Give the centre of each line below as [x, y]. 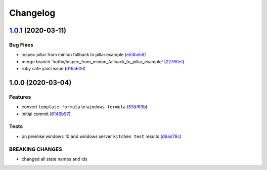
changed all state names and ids [54, 159]
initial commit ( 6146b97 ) [46, 114]
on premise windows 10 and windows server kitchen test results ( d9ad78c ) [102, 136]
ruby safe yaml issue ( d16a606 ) [54, 69]
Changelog [32, 13]
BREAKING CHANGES [36, 149]
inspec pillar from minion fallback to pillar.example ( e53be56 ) [84, 55]
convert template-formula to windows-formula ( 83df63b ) [85, 107]
